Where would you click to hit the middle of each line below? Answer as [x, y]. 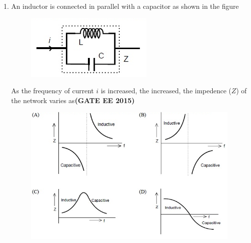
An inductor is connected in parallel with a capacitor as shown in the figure [125, 6]
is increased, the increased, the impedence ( [166, 91]
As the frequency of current [52, 91]
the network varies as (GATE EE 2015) [73, 100]
